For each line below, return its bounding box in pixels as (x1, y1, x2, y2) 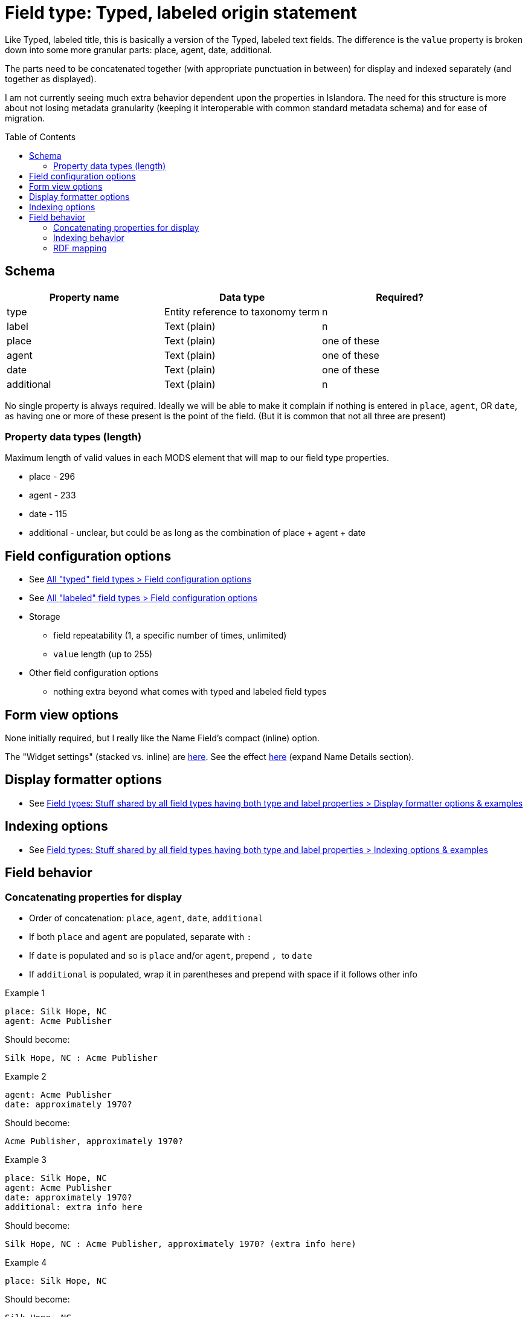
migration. (5, 112, 45, 123)
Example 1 (5, 987, 45, 998)
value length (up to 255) (53, 649, 153, 660)
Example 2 (5, 1071, 47, 1081)
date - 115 (29, 509, 68, 520)
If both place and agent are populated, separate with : (29, 931, 252, 942)
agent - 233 (29, 490, 76, 501)
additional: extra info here (5, 1202, 143, 1212)
